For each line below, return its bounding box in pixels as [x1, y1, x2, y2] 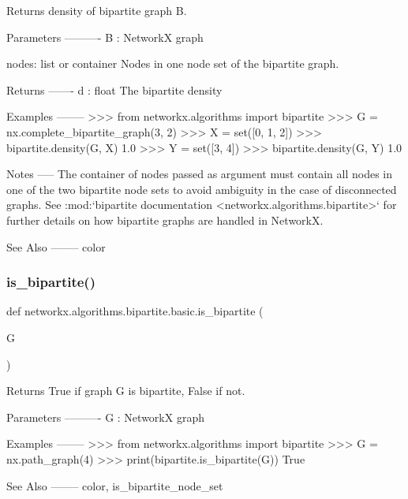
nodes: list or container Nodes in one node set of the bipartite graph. [6, 55, 339, 72]
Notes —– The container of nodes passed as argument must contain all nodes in [6, 166, 393, 182]
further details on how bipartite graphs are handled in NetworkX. [6, 211, 324, 228]
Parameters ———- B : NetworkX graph [6, 28, 204, 45]
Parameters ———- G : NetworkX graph [6, 408, 204, 425]
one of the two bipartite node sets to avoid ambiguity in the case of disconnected [6, 181, 397, 197]
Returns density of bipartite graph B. [6, 2, 187, 18]
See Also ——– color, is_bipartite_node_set [6, 477, 223, 493]
